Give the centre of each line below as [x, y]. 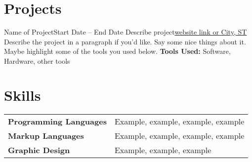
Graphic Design [39, 150]
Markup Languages [46, 135]
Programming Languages [57, 121]
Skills [22, 95]
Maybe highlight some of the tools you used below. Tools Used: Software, [117, 51]
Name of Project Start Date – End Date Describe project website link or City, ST [126, 32]
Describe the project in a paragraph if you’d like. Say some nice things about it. [125, 41]
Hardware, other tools [37, 61]
